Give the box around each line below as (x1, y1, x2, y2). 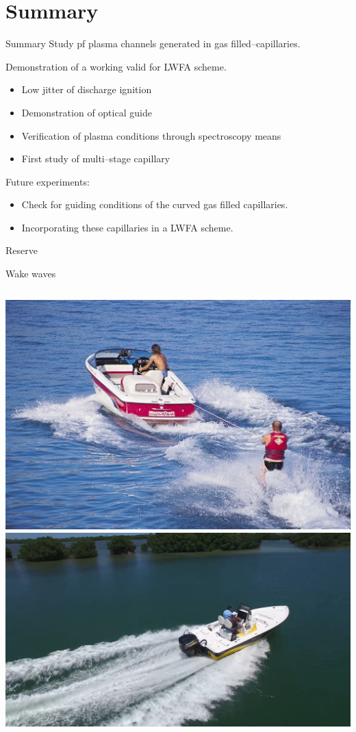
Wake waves (5, 266, 56, 281)
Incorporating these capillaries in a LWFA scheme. (21, 220, 233, 234)
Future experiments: (5, 174, 90, 188)
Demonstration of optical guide (21, 105, 152, 119)
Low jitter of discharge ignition (21, 82, 152, 97)
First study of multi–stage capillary (21, 151, 170, 166)
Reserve (5, 243, 38, 257)
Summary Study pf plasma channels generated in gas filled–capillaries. (5, 36, 301, 51)
